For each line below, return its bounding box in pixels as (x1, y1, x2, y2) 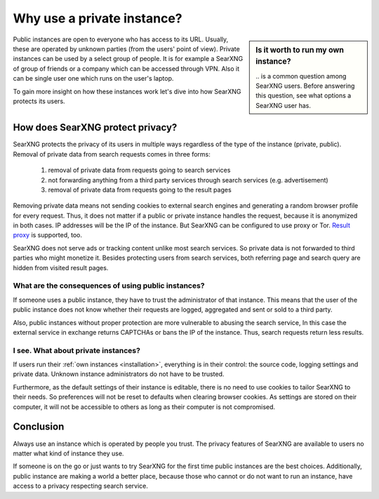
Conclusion (13, 421, 65, 433)
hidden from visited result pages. (13, 263, 109, 272)
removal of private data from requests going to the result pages (48, 185, 232, 194)
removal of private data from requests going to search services (48, 166, 231, 175)
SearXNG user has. (255, 101, 312, 109)
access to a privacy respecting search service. (13, 481, 149, 491)
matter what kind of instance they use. (13, 449, 124, 458)
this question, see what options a (255, 91, 352, 100)
